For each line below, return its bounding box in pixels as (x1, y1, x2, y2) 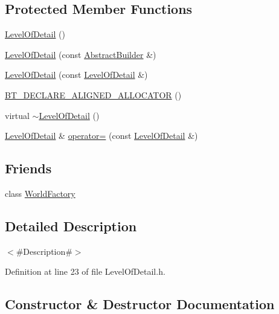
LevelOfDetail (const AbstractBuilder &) (5, 48, 156, 60)
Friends (5, 159, 52, 178)
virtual (5, 109, 30, 121)
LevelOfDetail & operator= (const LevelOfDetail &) (5, 129, 198, 142)
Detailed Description (5, 216, 137, 235)
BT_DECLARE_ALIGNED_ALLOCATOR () (5, 88, 182, 101)
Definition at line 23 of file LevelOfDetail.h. (5, 265, 165, 278)
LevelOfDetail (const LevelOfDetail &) (5, 68, 148, 81)
